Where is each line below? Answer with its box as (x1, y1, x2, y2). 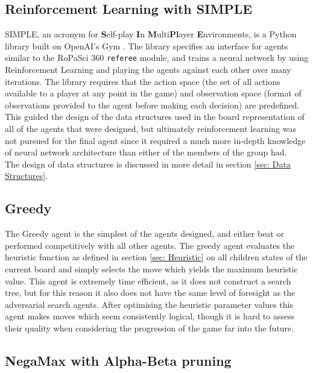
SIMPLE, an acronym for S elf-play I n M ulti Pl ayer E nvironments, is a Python (5, 28, 297, 40)
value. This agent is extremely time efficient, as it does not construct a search (5, 274, 291, 287)
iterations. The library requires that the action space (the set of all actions (5, 75, 280, 87)
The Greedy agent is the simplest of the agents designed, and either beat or (5, 227, 284, 240)
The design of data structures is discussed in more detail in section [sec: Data (5, 157, 291, 170)
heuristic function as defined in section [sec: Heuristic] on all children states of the (5, 251, 308, 263)
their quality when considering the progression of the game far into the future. (5, 321, 294, 334)
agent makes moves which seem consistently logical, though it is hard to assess (5, 310, 295, 322)
